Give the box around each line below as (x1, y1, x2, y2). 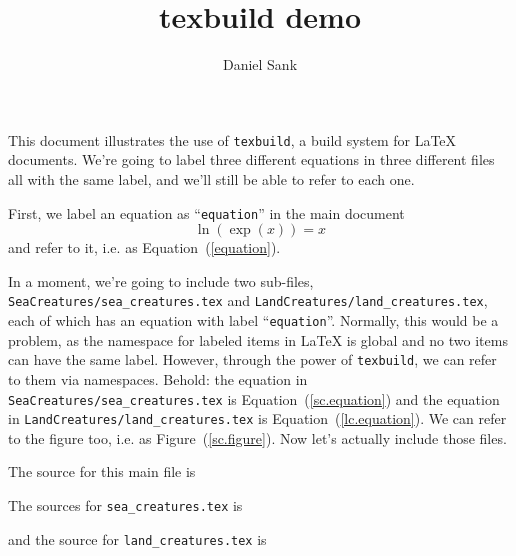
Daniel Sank (222, 54, 298, 75)
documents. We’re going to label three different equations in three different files (8, 149, 495, 170)
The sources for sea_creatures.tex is (8, 495, 243, 516)
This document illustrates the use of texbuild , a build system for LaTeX (8, 129, 457, 150)
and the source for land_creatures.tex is (8, 528, 267, 549)
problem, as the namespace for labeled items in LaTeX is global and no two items (8, 329, 508, 350)
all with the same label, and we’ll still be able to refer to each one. (8, 168, 415, 189)
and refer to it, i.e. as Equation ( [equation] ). (8, 237, 281, 258)
